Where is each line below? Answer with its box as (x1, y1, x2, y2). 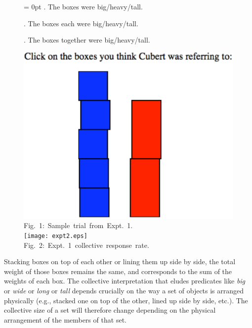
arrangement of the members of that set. (4, 314, 126, 325)
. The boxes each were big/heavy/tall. (24, 18, 138, 28)
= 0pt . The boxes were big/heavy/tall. (24, 1, 143, 11)
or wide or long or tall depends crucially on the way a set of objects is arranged (4, 285, 244, 296)
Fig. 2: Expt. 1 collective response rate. (24, 239, 149, 250)
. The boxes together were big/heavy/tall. (24, 35, 150, 45)
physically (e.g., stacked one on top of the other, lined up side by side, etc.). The (4, 295, 248, 305)
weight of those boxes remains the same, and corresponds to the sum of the (4, 266, 232, 276)
